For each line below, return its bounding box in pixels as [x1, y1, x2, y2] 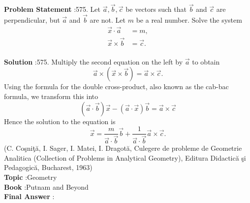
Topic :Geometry [4, 172, 57, 182]
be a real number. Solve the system [136, 15, 242, 25]
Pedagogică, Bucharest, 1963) [4, 162, 93, 172]
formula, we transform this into [4, 91, 98, 101]
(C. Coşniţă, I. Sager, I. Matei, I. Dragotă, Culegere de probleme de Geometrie [4, 143, 242, 153]
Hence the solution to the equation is [4, 116, 116, 126]
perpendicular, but [4, 15, 60, 25]
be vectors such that [125, 4, 187, 14]
